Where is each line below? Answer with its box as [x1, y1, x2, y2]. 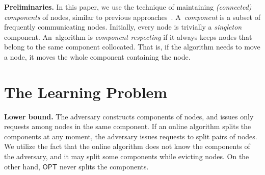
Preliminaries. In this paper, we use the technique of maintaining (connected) [4, 2, 252, 12]
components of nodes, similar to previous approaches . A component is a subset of [4, 11, 261, 22]
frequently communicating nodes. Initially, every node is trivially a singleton [4, 21, 242, 32]
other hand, [4, 161, 40, 171]
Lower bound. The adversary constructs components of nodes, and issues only [4, 111, 254, 121]
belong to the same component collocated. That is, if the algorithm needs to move [4, 41, 260, 52]
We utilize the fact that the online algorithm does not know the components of [4, 141, 250, 152]
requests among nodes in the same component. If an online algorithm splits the [4, 121, 251, 132]
